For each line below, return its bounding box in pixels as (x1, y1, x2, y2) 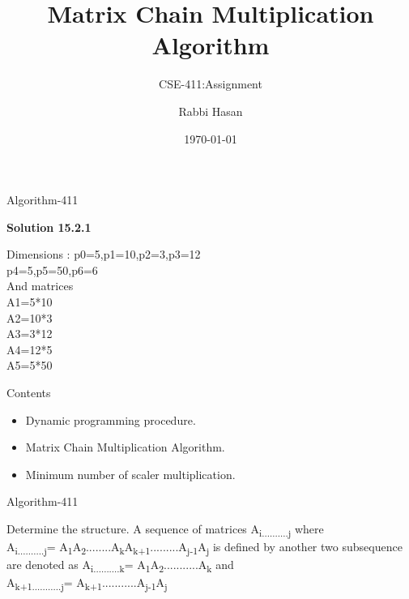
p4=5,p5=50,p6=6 (6, 261, 98, 278)
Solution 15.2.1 (6, 218, 92, 235)
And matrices (6, 277, 74, 294)
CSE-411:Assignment (159, 75, 262, 92)
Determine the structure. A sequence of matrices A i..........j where (6, 520, 324, 539)
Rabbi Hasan (178, 102, 243, 119)
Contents (6, 384, 51, 401)
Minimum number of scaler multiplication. (25, 465, 236, 482)
